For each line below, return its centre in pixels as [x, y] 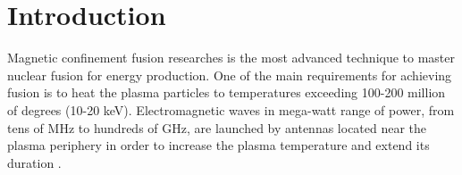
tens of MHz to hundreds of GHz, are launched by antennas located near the [217, 127]
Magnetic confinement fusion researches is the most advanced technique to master [231, 58]
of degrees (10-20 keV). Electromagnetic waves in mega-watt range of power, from [231, 109]
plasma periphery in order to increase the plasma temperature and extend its [218, 145]
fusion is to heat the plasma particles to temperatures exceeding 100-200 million [227, 92]
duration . [34, 162]
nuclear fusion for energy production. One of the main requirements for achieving [230, 75]
